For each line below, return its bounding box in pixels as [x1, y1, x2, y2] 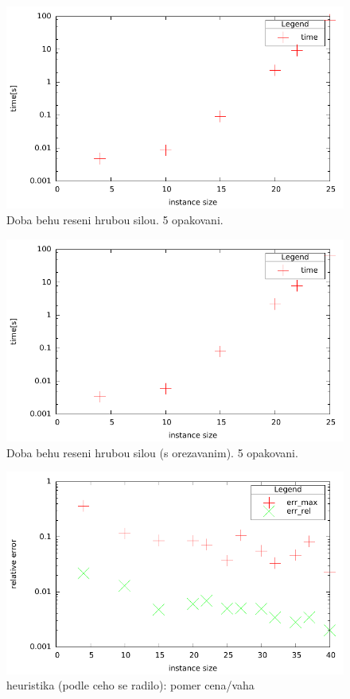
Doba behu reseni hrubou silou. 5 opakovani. [6, 211, 224, 227]
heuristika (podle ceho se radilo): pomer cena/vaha [6, 677, 255, 693]
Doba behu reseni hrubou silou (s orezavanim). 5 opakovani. [6, 444, 298, 460]
